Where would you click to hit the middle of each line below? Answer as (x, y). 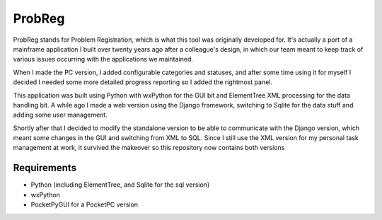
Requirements (45, 168)
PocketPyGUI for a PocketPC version (84, 204)
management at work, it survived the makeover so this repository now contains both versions (149, 148)
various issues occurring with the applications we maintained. (103, 59)
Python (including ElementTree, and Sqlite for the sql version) (120, 185)
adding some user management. (60, 115)
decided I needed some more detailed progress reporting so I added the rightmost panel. (143, 82)
